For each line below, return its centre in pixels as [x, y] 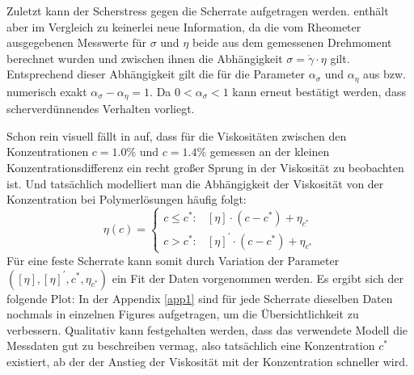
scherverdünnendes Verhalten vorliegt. [101, 109]
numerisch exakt [47, 91]
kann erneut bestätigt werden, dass [319, 91]
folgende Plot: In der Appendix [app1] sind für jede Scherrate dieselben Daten [200, 298]
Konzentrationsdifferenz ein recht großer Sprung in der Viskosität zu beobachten [205, 168]
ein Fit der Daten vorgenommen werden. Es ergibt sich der [258, 278]
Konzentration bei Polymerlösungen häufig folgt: [127, 199]
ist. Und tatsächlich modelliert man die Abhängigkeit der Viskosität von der [195, 183]
